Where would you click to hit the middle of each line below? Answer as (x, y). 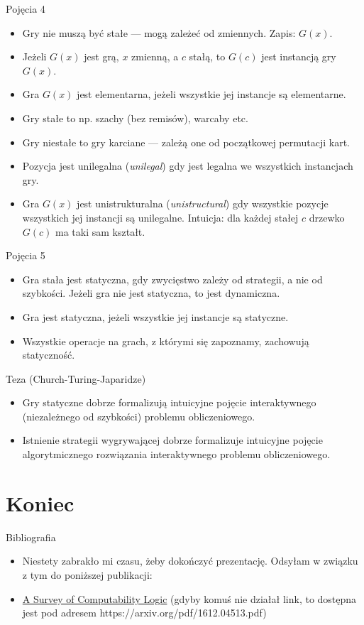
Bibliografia (31, 537)
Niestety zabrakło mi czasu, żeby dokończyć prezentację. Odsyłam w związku (190, 561)
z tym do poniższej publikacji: (87, 574)
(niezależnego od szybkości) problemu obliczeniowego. (139, 416)
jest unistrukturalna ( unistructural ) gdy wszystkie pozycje (203, 203)
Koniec (40, 502)
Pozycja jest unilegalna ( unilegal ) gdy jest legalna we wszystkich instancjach (188, 166)
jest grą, (101, 56)
